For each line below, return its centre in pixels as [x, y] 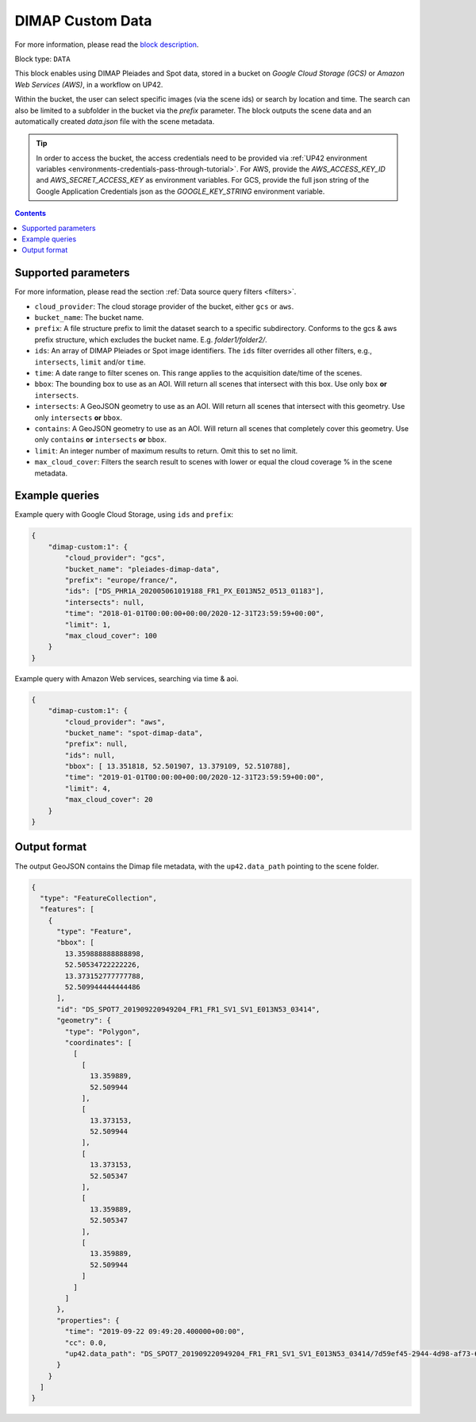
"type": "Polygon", [102, 1031]
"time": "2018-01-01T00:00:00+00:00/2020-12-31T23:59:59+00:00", [194, 614]
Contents [31, 214]
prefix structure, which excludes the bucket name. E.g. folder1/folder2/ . [151, 339]
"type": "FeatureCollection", [99, 898]
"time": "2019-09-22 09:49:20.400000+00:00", [155, 1331]
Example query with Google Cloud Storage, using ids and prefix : [124, 514]
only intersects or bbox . [79, 418]
